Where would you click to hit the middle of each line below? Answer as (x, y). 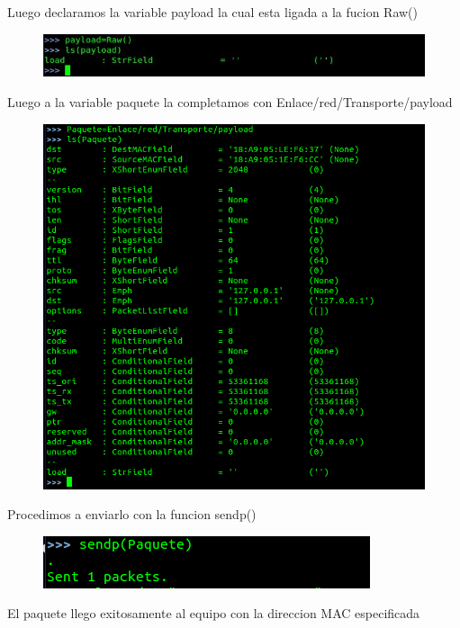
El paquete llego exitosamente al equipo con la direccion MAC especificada (214, 613)
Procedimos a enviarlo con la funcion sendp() (132, 514)
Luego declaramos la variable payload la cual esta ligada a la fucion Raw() (212, 12)
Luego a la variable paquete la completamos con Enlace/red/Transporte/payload (230, 102)
